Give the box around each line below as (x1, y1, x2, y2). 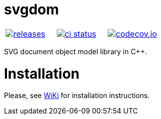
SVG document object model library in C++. (4, 47, 147, 56)
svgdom (4, 1, 59, 18)
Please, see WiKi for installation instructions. (4, 91, 150, 100)
